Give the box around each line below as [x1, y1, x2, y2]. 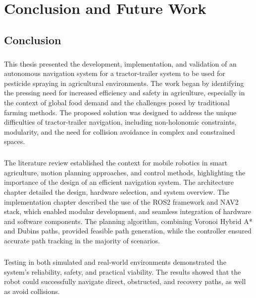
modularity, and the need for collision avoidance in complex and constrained [4, 126, 235, 137]
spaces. [4, 136, 25, 147]
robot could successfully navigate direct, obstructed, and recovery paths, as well [4, 276, 246, 287]
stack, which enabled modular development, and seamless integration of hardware [4, 206, 252, 217]
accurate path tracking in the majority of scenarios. [4, 235, 160, 245]
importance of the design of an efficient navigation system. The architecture [4, 177, 234, 187]
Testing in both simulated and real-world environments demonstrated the [4, 256, 226, 267]
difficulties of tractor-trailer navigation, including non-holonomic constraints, [4, 117, 237, 127]
